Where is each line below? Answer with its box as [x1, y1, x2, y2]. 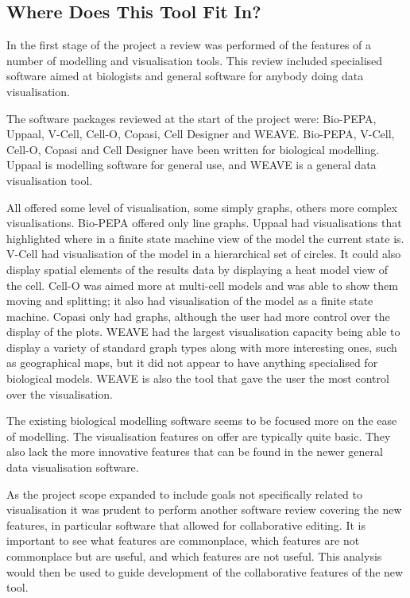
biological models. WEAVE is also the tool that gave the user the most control [6, 370, 389, 387]
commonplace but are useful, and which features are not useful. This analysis [6, 548, 382, 565]
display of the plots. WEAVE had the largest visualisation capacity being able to [6, 323, 400, 340]
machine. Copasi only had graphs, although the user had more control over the [6, 307, 390, 324]
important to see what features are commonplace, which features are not [6, 532, 360, 549]
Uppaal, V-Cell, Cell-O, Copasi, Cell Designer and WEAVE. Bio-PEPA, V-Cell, [6, 125, 395, 142]
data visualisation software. [6, 459, 139, 476]
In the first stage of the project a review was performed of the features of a [6, 37, 372, 53]
